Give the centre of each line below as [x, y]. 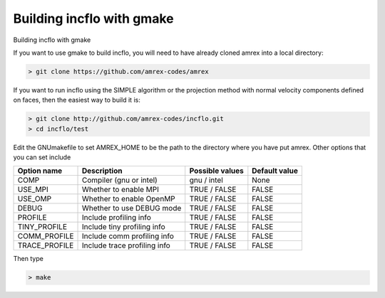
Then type [29, 259]
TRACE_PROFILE [46, 245]
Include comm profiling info [128, 236]
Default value [275, 171]
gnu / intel [206, 180]
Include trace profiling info [126, 245]
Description [102, 171]
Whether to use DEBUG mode [132, 208]
